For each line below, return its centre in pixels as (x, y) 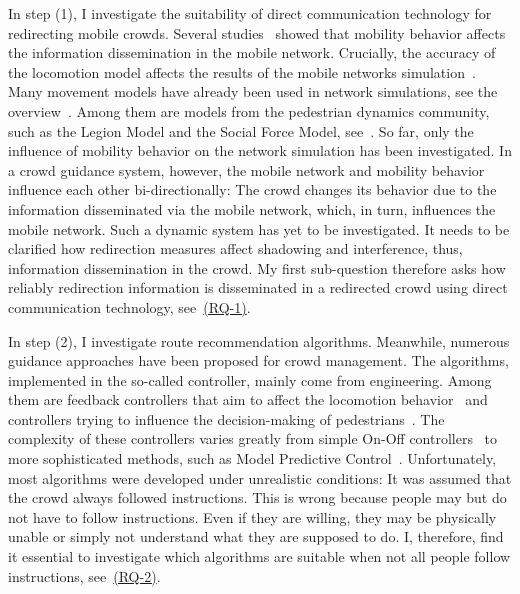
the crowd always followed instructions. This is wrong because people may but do (257, 497)
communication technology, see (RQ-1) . (129, 306)
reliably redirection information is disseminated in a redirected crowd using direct (258, 287)
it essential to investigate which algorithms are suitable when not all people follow (259, 556)
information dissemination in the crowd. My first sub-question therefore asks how (257, 267)
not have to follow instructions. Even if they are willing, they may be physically (252, 516)
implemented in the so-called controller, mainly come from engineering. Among (250, 379)
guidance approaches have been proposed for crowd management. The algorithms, (258, 360)
